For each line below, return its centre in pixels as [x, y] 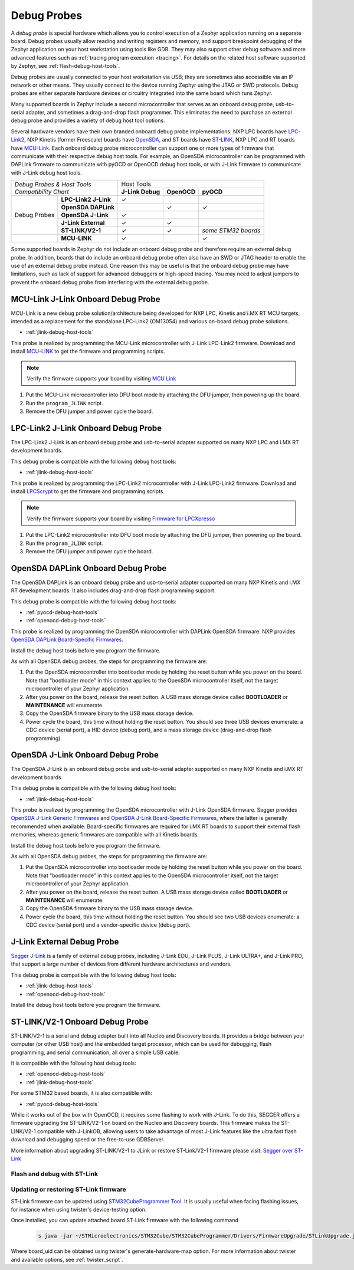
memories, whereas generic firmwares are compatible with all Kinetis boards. [105, 835]
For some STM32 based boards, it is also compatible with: [82, 1093]
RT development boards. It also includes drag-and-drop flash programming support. [113, 590]
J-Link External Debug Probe [65, 942]
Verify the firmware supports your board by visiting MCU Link [101, 378]
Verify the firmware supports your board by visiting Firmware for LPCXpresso [121, 518]
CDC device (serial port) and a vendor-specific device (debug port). [108, 925]
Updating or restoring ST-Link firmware [68, 1190]
